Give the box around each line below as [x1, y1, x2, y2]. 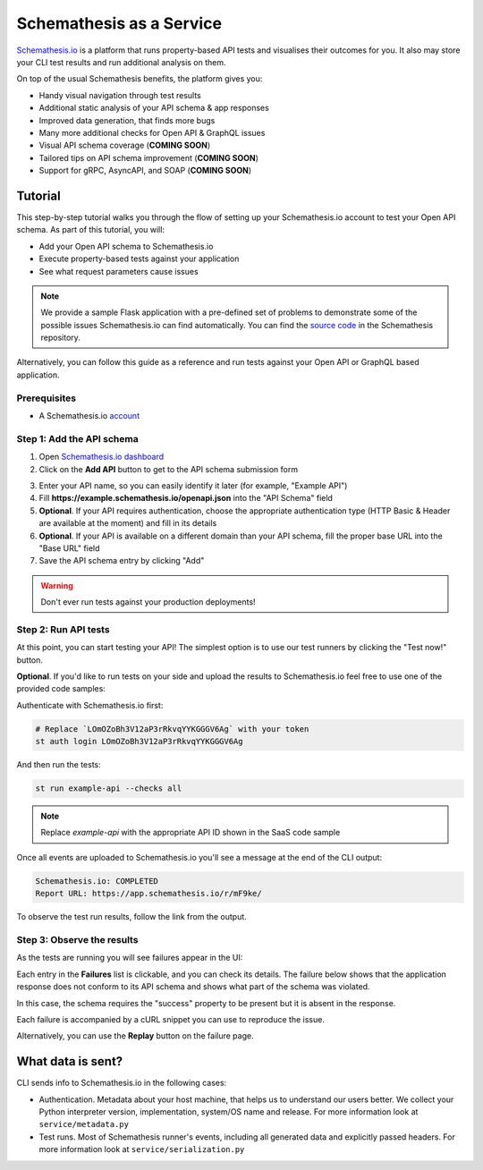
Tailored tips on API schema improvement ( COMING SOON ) [38, 152, 259, 163]
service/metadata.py [38, 1119, 130, 1130]
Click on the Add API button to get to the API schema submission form [38, 463, 299, 474]
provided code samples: [16, 683, 106, 694]
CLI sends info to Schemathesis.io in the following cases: [16, 1078, 227, 1089]
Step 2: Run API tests [16, 623, 111, 635]
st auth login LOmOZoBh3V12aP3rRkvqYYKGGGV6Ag [35, 736, 243, 747]
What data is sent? [16, 1054, 123, 1069]
